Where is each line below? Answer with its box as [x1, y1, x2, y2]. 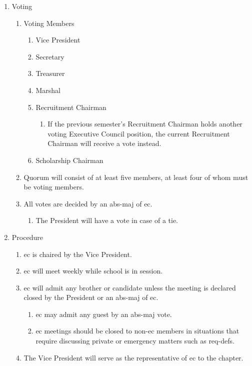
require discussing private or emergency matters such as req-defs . [35, 335, 234, 346]
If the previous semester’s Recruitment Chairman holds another [47, 118, 242, 129]
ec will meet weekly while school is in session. [23, 265, 163, 276]
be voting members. [23, 181, 84, 192]
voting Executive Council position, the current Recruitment [47, 128, 230, 138]
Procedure [11, 231, 43, 242]
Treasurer [35, 68, 65, 78]
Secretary [35, 51, 64, 61]
